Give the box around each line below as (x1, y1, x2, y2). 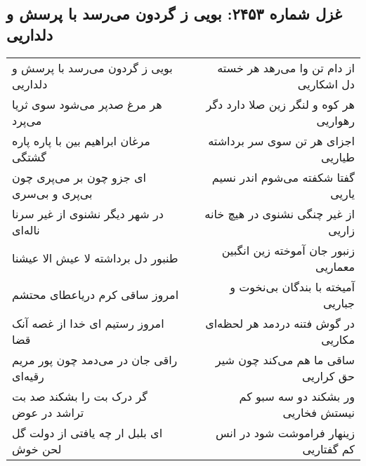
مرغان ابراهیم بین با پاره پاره (12, 132, 150, 149)
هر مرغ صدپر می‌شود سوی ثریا (12, 95, 162, 112)
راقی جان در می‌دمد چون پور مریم (12, 351, 178, 368)
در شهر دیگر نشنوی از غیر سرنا (12, 205, 164, 222)
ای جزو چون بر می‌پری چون (12, 168, 146, 185)
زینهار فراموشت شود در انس (215, 424, 355, 441)
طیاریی (321, 148, 355, 165)
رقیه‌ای (12, 367, 44, 384)
